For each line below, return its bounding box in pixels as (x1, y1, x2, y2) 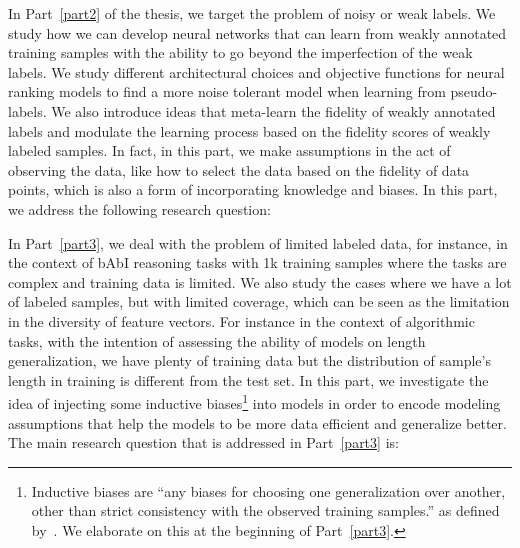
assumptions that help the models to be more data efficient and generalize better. (8, 412, 507, 433)
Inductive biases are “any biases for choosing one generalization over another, (31, 480, 506, 501)
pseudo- (450, 81, 498, 102)
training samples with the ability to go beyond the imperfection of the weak (8, 42, 473, 63)
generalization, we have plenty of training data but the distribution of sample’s (8, 350, 491, 371)
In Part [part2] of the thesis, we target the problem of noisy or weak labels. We (8, 3, 496, 23)
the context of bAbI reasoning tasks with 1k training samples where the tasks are (8, 252, 507, 273)
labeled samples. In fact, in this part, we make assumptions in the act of (8, 140, 451, 161)
